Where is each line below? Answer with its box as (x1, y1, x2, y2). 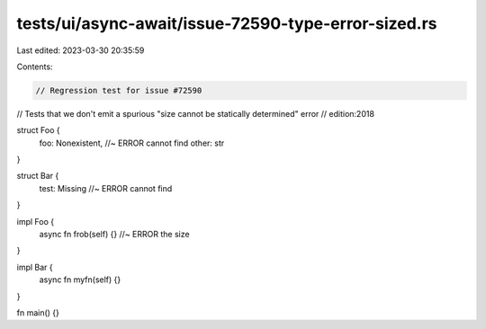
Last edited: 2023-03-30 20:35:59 (16, 45, 145, 56)
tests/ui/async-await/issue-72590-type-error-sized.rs (16, 13, 437, 33)
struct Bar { (16, 171, 59, 182)
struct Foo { (16, 125, 60, 136)
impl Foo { (16, 216, 54, 227)
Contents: (16, 61, 53, 72)
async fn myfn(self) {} (39, 274, 121, 285)
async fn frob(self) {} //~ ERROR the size (39, 229, 190, 240)
